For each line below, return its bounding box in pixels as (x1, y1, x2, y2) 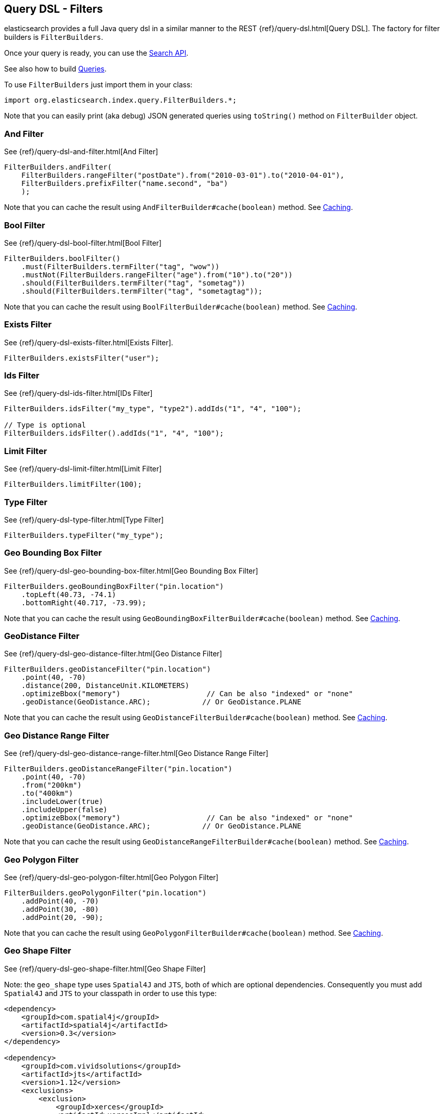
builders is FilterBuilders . (4, 33, 103, 42)
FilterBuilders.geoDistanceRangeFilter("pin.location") (4, 765, 232, 773)
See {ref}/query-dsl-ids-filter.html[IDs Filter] (4, 389, 153, 398)
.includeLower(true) (21, 797, 103, 806)
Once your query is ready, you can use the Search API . (4, 49, 189, 58)
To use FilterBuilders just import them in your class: (4, 80, 193, 89)
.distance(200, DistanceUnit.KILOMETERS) (21, 681, 190, 690)
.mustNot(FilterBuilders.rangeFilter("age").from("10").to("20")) (21, 270, 293, 279)
